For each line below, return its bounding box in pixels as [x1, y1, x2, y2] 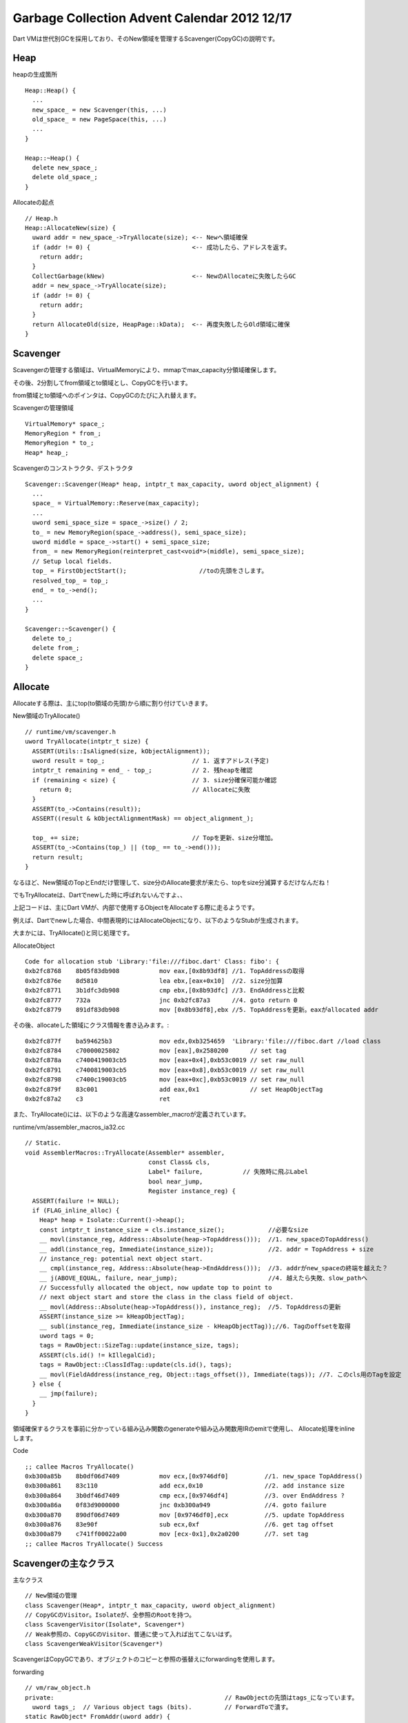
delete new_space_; [32, 163, 98, 172]
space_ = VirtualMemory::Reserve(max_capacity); [32, 500, 200, 507]
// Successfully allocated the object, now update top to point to [39, 1284, 272, 1292]
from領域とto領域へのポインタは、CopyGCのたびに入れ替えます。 [12, 391, 200, 399]
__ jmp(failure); [39, 1389, 98, 1398]
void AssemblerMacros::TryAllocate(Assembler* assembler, [25, 1148, 225, 1156]
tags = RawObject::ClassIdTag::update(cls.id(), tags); [39, 1361, 232, 1369]
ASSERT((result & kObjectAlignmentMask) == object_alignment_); [32, 815, 254, 823]
